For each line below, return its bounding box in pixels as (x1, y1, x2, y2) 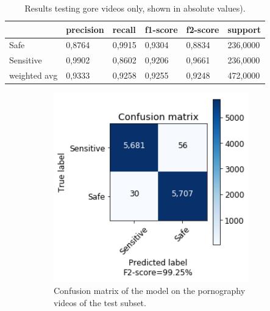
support (227, 23, 261, 35)
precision (66, 23, 104, 35)
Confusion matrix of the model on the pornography (54, 284, 246, 297)
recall (112, 23, 136, 35)
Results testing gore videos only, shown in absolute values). (24, 2, 246, 14)
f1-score (144, 23, 178, 35)
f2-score (186, 23, 219, 35)
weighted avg (9, 69, 58, 82)
